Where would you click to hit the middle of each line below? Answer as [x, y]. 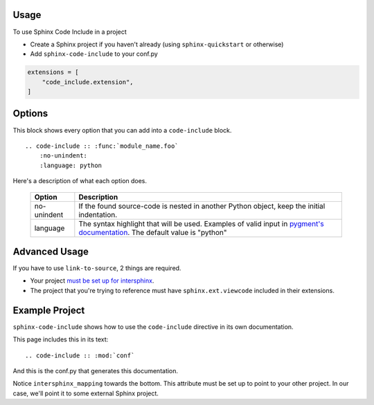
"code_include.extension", [88, 82]
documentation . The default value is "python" [153, 232]
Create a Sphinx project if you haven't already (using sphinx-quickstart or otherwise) [157, 44]
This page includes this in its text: [61, 339]
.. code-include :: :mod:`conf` [80, 355]
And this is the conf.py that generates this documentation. [96, 370]
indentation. [98, 214]
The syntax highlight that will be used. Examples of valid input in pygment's [202, 223]
